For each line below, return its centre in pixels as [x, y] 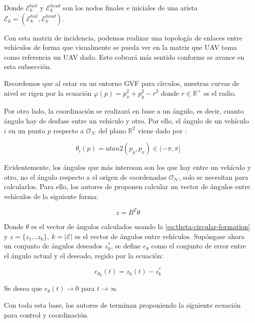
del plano [112, 130]
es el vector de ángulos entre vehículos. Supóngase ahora [159, 236]
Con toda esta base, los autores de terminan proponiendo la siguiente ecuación [122, 304]
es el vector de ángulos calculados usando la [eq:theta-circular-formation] [141, 226]
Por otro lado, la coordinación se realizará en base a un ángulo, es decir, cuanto [124, 111]
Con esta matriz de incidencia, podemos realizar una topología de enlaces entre [123, 37]
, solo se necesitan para [214, 177]
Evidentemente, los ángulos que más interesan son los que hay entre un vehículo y [127, 167]
